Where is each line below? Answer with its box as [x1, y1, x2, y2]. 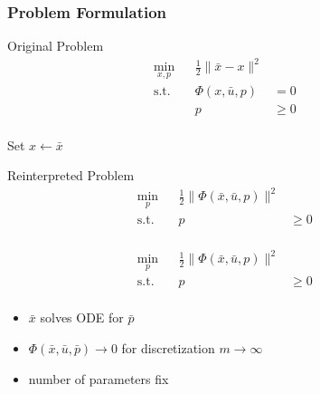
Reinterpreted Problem [7, 166, 135, 185]
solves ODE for [40, 308, 124, 327]
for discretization [121, 339, 215, 358]
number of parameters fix [28, 369, 169, 388]
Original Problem [7, 36, 104, 55]
